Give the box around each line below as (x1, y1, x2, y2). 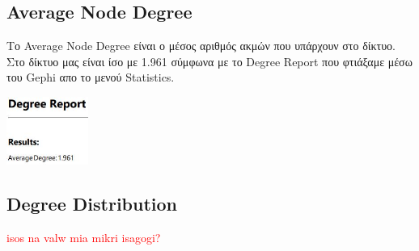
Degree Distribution (6, 191, 178, 216)
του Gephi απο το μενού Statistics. (6, 69, 175, 86)
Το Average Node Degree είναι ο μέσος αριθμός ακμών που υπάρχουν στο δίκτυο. (6, 37, 396, 54)
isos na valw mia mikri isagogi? (6, 228, 161, 245)
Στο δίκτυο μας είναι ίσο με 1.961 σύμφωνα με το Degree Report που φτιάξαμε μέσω (6, 52, 413, 69)
